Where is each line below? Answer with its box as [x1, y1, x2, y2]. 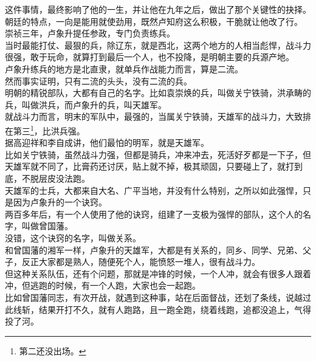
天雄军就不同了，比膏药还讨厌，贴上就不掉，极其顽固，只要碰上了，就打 [5, 160, 294, 173]
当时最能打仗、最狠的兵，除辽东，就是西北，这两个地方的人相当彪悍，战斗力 [5, 38, 311, 51]
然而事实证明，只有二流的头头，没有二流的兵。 [5, 74, 192, 87]
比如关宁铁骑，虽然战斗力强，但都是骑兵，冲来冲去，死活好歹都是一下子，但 [5, 148, 311, 160]
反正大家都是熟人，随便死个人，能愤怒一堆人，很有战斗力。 [21, 255, 260, 268]
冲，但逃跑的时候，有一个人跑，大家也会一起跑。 [5, 279, 201, 292]
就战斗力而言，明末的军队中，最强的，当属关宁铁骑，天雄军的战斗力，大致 [5, 110, 303, 123]
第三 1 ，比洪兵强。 [13, 122, 85, 137]
